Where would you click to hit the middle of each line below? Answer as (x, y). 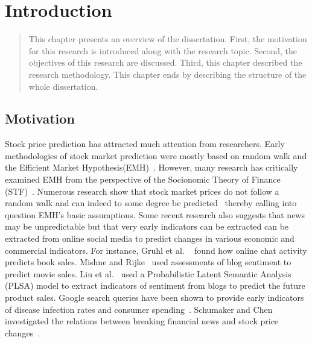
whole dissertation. (63, 86)
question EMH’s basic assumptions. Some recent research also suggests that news (155, 214)
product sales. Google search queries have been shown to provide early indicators (154, 297)
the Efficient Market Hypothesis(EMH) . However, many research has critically (151, 167)
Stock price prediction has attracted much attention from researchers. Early (145, 144)
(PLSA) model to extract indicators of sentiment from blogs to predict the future (155, 285)
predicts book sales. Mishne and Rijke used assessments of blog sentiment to (148, 262)
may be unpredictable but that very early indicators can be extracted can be (147, 226)
